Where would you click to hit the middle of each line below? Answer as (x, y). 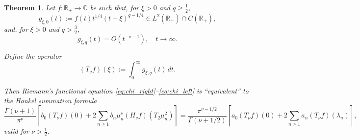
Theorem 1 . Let (30, 7)
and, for (16, 29)
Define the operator (33, 56)
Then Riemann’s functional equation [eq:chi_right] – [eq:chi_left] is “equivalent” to (126, 91)
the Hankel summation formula (51, 100)
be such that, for (115, 7)
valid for (17, 131)
